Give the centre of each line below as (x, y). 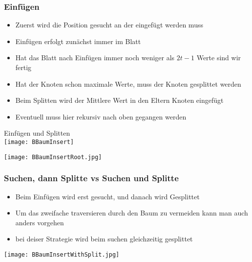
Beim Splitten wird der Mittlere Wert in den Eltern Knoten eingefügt (119, 100)
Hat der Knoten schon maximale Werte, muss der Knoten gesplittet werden (128, 83)
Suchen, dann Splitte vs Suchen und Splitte (91, 178)
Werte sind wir (219, 58)
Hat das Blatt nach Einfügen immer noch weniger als (95, 58)
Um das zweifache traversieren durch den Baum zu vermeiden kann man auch (132, 213)
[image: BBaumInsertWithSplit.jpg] (62, 254)
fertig (23, 67)
